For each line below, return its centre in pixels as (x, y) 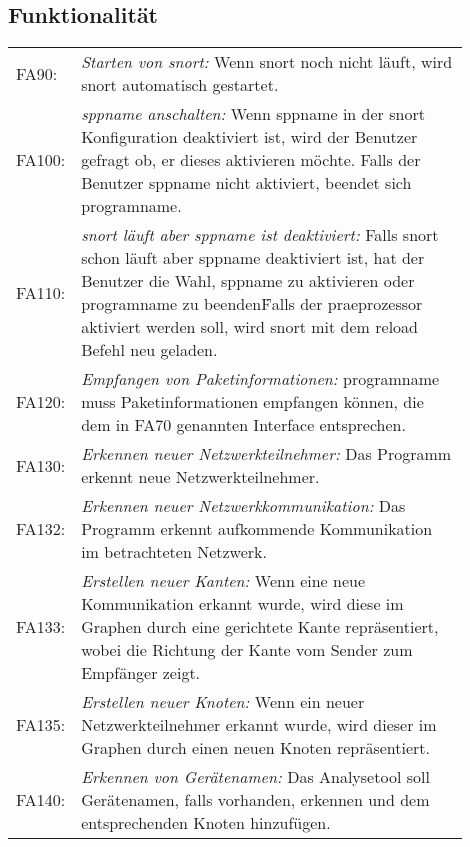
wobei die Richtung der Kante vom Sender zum (247, 650)
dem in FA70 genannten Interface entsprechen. (243, 425)
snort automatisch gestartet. (180, 85)
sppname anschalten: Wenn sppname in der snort (253, 114)
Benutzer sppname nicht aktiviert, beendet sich (246, 183)
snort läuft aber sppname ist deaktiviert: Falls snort (260, 235)
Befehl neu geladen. (149, 350)
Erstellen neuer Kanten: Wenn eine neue (223, 581)
